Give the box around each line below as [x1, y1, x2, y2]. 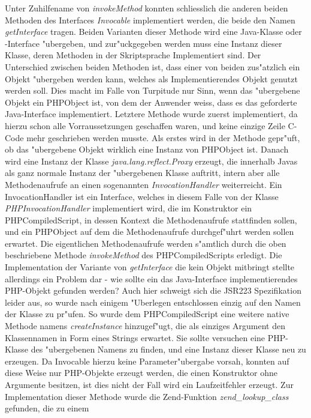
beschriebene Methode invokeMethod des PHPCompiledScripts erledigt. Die [5, 249, 282, 261]
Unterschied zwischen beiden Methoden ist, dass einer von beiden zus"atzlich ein [5, 60, 300, 73]
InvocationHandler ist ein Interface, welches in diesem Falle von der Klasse [5, 190, 279, 202]
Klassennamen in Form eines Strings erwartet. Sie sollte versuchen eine [5, 331, 265, 344]
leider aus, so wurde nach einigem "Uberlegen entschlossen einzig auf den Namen [5, 295, 301, 308]
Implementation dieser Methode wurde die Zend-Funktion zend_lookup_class [5, 390, 289, 402]
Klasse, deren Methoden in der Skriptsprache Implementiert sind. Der [5, 49, 261, 61]
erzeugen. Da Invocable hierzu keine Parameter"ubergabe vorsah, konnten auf [5, 354, 289, 367]
